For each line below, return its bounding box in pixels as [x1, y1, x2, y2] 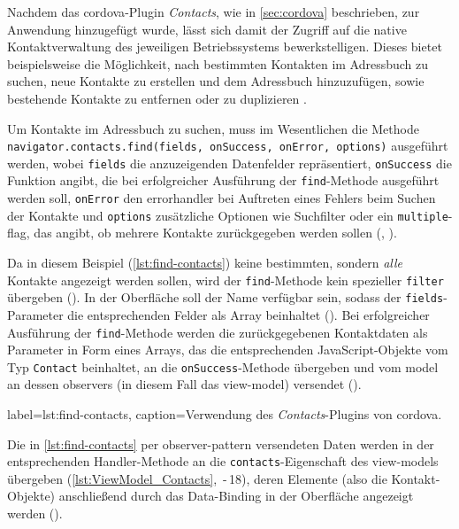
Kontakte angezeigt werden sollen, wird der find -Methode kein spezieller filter [7, 270, 444, 289]
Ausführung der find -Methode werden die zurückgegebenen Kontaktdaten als [7, 323, 428, 341]
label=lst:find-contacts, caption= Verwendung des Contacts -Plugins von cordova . [7, 405, 442, 424]
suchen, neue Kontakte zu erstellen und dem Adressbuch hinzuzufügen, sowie [7, 72, 425, 90]
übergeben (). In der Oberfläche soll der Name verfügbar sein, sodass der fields [7, 288, 444, 307]
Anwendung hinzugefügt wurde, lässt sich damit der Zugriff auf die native [7, 19, 407, 38]
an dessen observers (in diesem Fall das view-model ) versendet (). [7, 375, 362, 393]
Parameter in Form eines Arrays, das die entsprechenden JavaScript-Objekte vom [7, 340, 448, 359]
